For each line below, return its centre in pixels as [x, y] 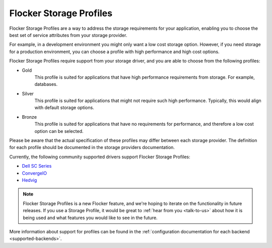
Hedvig [29, 180]
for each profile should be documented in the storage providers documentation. [92, 147]
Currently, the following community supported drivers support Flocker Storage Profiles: [100, 157]
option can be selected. [59, 131]
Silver [28, 93]
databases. [46, 84]
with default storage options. [64, 108]
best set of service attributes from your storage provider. [68, 35]
